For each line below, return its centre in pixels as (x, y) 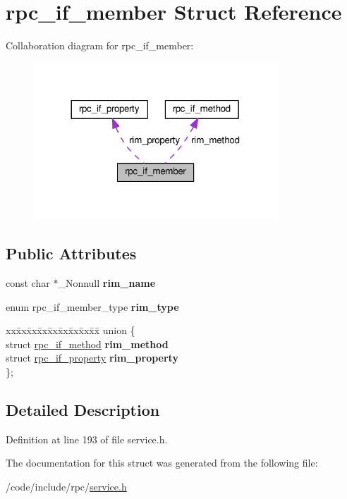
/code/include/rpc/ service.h (66, 487)
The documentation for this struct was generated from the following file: (162, 463)
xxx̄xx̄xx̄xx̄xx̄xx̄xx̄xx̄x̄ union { (71, 330)
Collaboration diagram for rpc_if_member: (100, 45)
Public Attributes (71, 253)
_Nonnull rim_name (107, 283)
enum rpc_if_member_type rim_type (92, 306)
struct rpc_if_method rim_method (87, 344)
